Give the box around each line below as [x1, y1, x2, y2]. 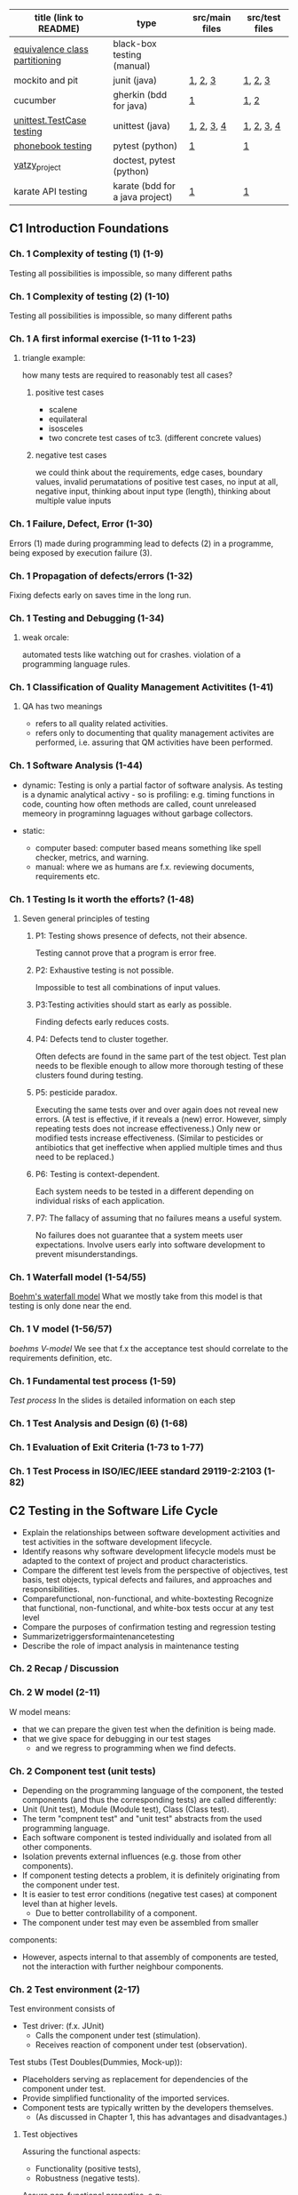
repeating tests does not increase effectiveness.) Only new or [35, 1124, 262, 1134]
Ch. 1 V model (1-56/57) [9, 1323, 113, 1335]
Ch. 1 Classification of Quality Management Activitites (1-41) [9, 681, 274, 693]
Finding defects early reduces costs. [35, 1017, 169, 1028]
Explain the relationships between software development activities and [21, 1526, 281, 1537]
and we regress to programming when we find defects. [35, 1742, 237, 1753]
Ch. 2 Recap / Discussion [9, 1662, 120, 1675]
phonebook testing [13, 140, 92, 152]
